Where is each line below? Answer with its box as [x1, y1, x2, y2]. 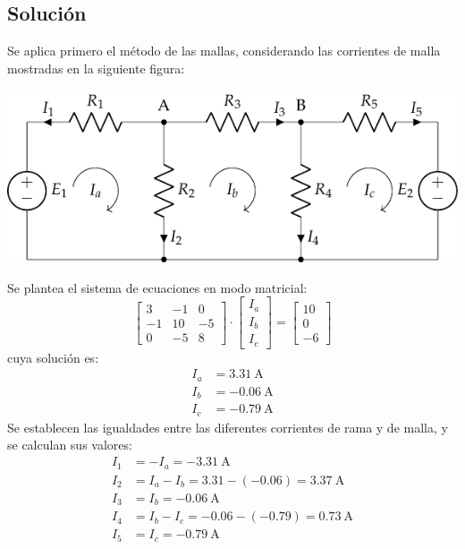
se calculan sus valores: [7, 435, 132, 454]
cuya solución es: [7, 347, 99, 366]
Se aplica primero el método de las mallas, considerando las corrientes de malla [7, 41, 441, 60]
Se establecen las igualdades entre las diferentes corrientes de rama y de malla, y [7, 417, 448, 436]
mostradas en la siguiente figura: [7, 58, 185, 77]
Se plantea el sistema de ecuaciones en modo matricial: [7, 278, 308, 296]
